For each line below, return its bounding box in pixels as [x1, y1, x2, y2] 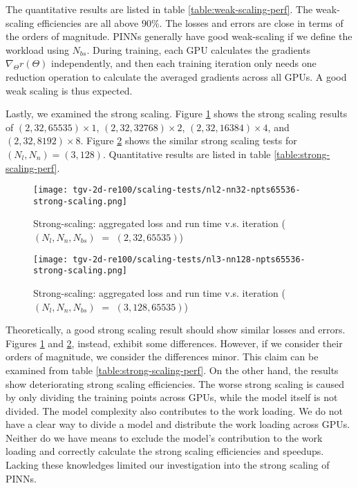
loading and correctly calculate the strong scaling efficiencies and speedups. [6, 444, 324, 458]
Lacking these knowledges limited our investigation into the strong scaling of [6, 458, 330, 472]
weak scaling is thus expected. [6, 83, 133, 97]
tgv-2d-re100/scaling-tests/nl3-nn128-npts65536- [73, 254, 305, 264]
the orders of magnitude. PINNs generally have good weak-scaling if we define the [6, 29, 352, 43]
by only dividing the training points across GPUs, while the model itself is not [6, 390, 338, 404]
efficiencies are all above [37, 15, 139, 30]
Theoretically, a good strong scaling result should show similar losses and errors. [6, 322, 346, 337]
